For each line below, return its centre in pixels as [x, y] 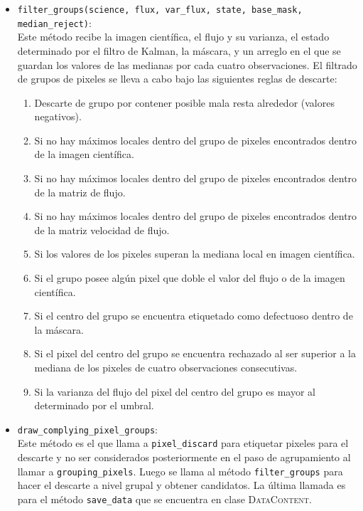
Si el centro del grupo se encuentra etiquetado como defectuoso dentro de [194, 316]
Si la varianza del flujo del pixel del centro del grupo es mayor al [175, 391]
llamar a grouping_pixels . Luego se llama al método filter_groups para [180, 471]
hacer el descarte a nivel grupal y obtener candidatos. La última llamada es [181, 485]
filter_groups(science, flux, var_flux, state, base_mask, [160, 10]
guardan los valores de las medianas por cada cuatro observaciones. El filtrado [187, 64]
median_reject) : [54, 22]
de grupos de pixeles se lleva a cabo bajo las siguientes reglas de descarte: [177, 79]
